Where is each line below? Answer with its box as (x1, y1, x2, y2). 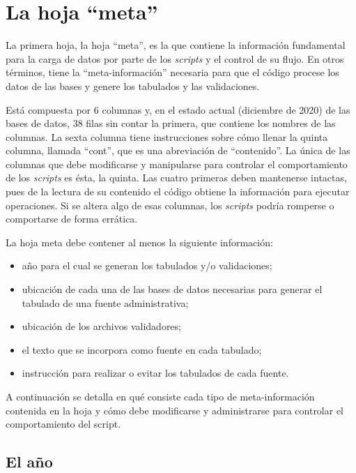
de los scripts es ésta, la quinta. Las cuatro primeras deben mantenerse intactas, (6, 170, 347, 185)
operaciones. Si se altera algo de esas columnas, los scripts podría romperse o (6, 197, 334, 212)
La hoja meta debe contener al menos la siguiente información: (6, 234, 273, 249)
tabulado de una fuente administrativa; (22, 295, 189, 310)
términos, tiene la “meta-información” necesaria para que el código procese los (6, 65, 339, 80)
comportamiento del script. (6, 416, 121, 431)
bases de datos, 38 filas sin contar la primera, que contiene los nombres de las (6, 116, 336, 130)
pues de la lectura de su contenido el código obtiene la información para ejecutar (6, 184, 350, 199)
